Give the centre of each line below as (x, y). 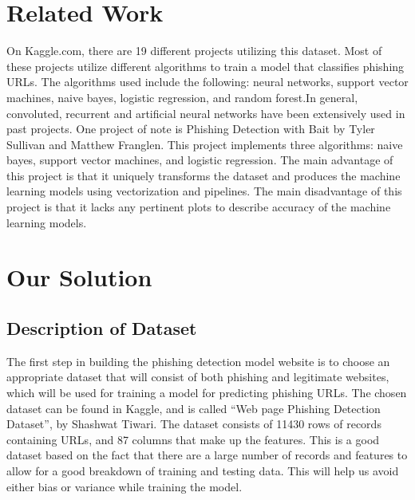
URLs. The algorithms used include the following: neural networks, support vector (207, 82)
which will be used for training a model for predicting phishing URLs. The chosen (207, 393)
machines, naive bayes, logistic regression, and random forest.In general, (182, 97)
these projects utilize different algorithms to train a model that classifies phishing (206, 66)
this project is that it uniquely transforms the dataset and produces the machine (204, 175)
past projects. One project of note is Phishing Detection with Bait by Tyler (191, 129)
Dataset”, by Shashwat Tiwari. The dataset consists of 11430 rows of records (194, 424)
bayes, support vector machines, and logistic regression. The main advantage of (200, 160)
